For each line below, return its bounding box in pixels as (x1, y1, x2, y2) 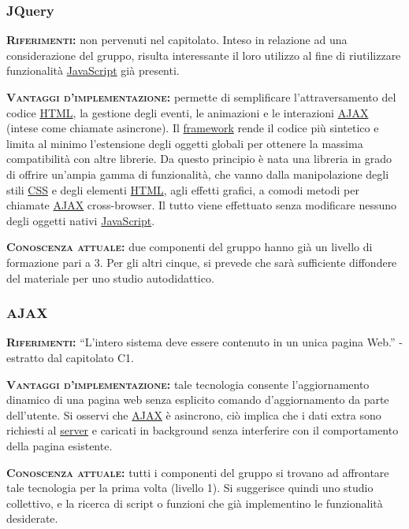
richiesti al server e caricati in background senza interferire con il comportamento (6, 422, 399, 438)
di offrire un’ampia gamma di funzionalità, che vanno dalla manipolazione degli (6, 165, 389, 182)
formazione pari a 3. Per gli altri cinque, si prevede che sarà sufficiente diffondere (6, 253, 397, 270)
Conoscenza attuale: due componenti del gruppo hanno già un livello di (6, 239, 373, 255)
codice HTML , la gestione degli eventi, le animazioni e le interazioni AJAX (6, 104, 369, 120)
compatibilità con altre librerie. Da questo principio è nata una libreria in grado (6, 150, 392, 167)
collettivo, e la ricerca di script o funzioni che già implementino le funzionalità (6, 494, 383, 511)
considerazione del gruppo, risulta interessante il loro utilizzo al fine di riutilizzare (6, 46, 401, 63)
